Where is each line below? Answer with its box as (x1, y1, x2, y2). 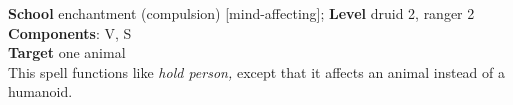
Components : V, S (8, 22, 132, 43)
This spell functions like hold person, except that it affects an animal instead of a (8, 61, 505, 82)
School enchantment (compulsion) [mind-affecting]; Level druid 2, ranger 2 (8, 3, 475, 23)
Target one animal (8, 42, 126, 63)
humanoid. (8, 81, 73, 102)
